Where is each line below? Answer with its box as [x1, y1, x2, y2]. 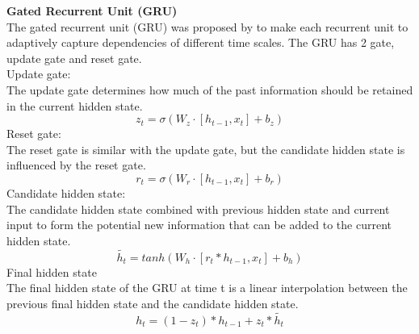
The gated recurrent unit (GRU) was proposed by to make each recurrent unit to [6, 18, 409, 35]
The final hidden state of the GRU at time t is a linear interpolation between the [6, 279, 408, 296]
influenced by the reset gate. [6, 157, 146, 173]
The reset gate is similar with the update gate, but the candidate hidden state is [6, 140, 405, 157]
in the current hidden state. [6, 97, 143, 114]
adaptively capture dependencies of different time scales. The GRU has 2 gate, [6, 34, 395, 51]
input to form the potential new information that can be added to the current [6, 216, 392, 233]
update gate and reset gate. [6, 49, 142, 66]
